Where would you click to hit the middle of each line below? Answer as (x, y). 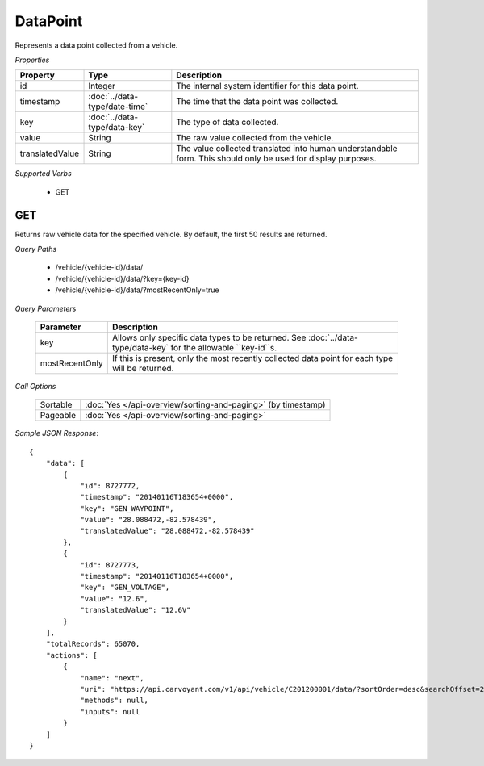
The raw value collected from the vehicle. (255, 138)
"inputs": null (110, 712)
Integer (102, 86)
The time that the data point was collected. (257, 102)
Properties (32, 60)
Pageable (58, 416)
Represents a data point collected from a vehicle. (96, 45)
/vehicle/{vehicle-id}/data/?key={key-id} (122, 278)
